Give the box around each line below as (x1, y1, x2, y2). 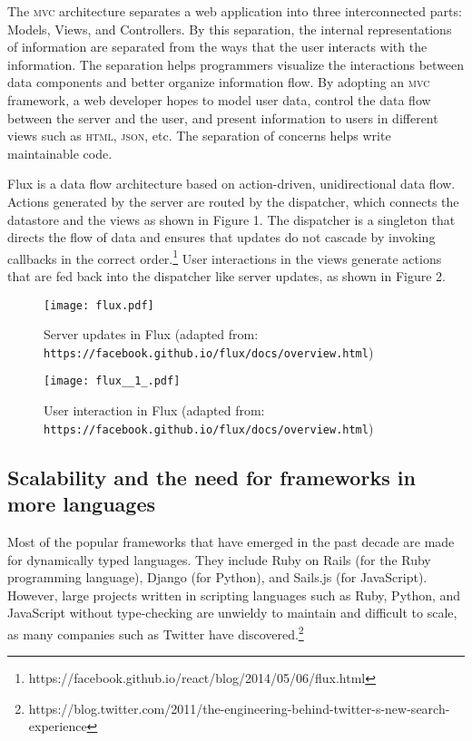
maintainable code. (7, 143, 113, 162)
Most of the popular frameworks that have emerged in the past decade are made (7, 531, 455, 551)
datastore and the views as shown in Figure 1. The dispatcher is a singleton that (7, 210, 456, 229)
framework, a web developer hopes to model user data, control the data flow (7, 90, 431, 109)
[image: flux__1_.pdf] (44, 375, 181, 388)
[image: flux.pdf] (44, 298, 154, 312)
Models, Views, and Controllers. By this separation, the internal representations (7, 19, 452, 38)
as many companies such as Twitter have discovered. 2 (7, 621, 304, 643)
